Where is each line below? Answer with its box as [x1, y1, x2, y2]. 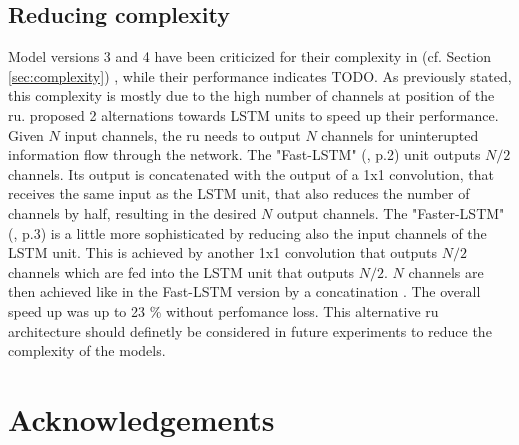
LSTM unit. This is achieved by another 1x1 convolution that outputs [8, 242, 438, 263]
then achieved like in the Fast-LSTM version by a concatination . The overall [8, 281, 481, 302]
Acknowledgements [8, 398, 275, 439]
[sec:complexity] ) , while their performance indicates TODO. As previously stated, [8, 65, 512, 86]
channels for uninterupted [321, 124, 479, 145]
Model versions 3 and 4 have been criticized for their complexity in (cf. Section [8, 46, 491, 67]
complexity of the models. [8, 340, 166, 361]
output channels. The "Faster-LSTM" [277, 202, 505, 223]
